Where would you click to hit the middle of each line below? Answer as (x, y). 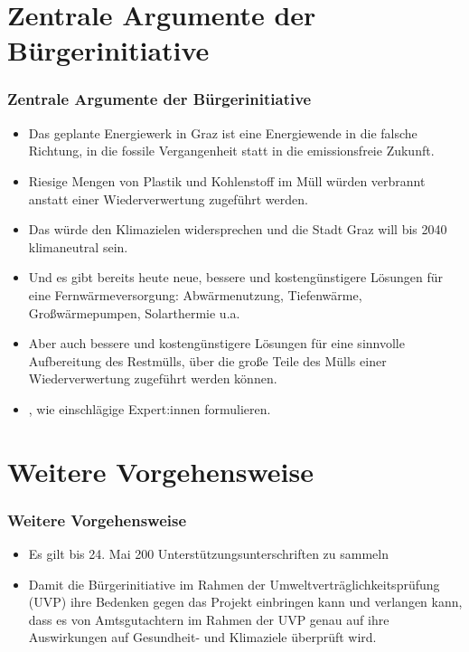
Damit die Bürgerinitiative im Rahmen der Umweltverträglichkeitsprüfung (234, 584)
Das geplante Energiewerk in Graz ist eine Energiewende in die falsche (223, 132)
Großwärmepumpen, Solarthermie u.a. (134, 312)
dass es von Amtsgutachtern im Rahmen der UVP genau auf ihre (209, 619)
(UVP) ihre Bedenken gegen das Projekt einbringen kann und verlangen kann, (245, 602)
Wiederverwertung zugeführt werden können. (153, 378)
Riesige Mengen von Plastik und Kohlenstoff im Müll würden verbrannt (227, 180)
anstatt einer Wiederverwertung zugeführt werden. (168, 198)
